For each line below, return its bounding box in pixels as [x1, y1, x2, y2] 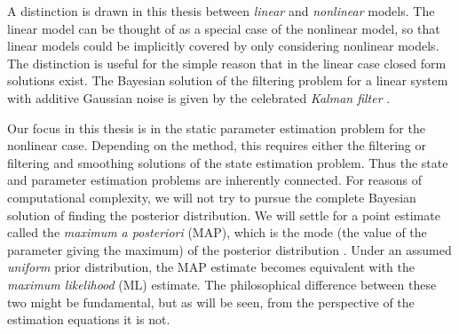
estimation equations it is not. [7, 310, 170, 329]
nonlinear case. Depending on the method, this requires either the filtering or [7, 136, 427, 155]
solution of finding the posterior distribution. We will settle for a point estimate [7, 205, 440, 224]
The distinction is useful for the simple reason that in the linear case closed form [7, 53, 447, 72]
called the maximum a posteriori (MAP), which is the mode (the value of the [7, 223, 427, 242]
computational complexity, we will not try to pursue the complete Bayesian [7, 187, 416, 206]
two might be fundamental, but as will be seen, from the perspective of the [7, 292, 415, 311]
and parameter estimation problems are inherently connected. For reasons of [7, 171, 423, 189]
